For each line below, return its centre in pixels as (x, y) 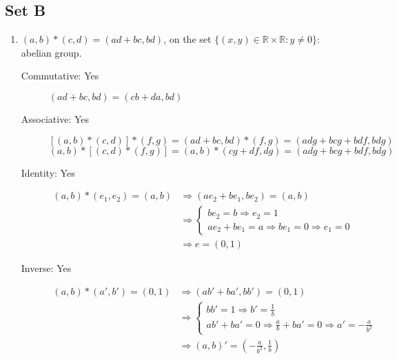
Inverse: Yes (46, 268)
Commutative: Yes (60, 76)
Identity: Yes (48, 172)
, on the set (187, 39)
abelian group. (51, 52)
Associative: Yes (55, 118)
